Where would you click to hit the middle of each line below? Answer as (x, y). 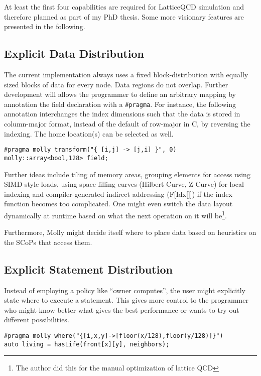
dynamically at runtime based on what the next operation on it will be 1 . (115, 214)
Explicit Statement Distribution (88, 269)
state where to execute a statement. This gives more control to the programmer (126, 300)
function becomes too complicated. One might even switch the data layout (118, 204)
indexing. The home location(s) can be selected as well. (89, 133)
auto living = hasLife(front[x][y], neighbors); (87, 344)
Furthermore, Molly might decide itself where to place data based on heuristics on (130, 232)
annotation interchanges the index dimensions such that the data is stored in (122, 114)
